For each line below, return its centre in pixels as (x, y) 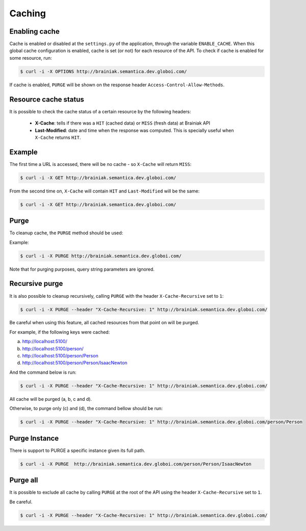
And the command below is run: (43, 372)
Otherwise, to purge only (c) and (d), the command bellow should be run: (86, 408)
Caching (28, 13)
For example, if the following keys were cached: (60, 332)
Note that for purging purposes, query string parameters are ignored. (82, 269)
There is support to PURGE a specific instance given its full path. (77, 450)
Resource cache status (47, 99)
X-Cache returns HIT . (58, 137)
